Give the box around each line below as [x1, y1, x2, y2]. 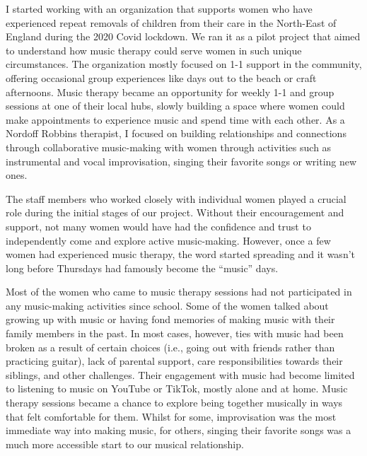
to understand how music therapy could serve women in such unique [6, 42, 302, 57]
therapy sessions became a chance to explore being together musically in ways [6, 395, 343, 410]
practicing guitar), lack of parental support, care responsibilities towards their [6, 353, 343, 368]
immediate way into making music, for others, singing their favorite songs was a [6, 423, 351, 438]
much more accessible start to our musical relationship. [6, 436, 244, 451]
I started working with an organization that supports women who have [6, 1, 313, 16]
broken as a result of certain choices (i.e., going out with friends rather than [6, 339, 335, 354]
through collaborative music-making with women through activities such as [6, 139, 332, 154]
